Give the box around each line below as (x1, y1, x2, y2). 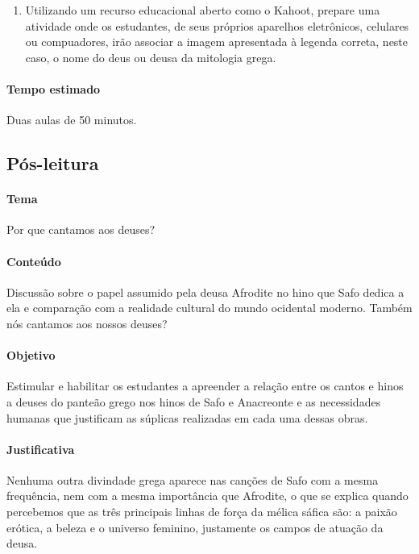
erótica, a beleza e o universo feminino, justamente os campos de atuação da (6, 519, 384, 535)
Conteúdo (6, 252, 61, 269)
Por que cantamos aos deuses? (6, 221, 156, 238)
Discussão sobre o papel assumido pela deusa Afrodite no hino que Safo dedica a (6, 283, 404, 300)
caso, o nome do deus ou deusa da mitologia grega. (25, 48, 276, 65)
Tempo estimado (6, 80, 101, 97)
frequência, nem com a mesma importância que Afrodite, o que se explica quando (6, 487, 409, 504)
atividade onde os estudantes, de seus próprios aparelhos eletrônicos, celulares (25, 17, 409, 34)
